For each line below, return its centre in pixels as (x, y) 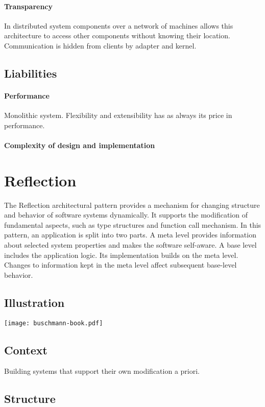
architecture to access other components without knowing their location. (117, 35)
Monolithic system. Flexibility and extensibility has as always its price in (118, 115)
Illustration (34, 302)
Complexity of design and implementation (80, 145)
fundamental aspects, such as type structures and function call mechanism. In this (133, 224)
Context (26, 350)
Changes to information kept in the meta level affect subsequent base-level (121, 265)
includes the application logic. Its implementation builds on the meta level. (121, 255)
